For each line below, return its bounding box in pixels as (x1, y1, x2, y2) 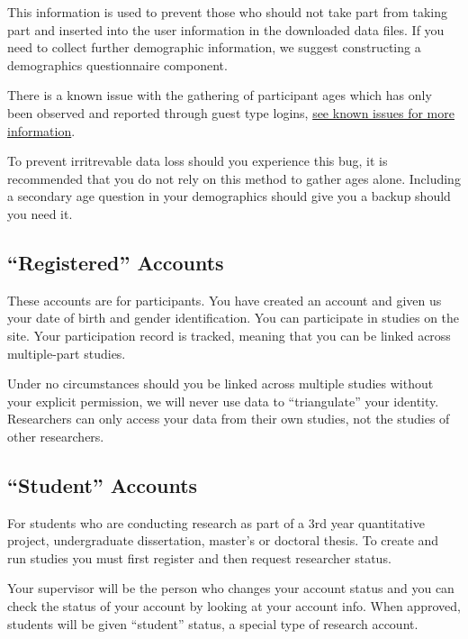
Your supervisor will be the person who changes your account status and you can (7, 579, 454, 598)
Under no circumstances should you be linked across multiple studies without (7, 374, 434, 393)
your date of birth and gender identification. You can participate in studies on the (7, 308, 460, 327)
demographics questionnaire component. (7, 55, 228, 74)
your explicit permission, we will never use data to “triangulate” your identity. (7, 391, 439, 410)
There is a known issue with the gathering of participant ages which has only (7, 86, 432, 105)
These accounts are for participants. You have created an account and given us (7, 290, 442, 309)
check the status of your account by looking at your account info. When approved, (7, 597, 461, 616)
